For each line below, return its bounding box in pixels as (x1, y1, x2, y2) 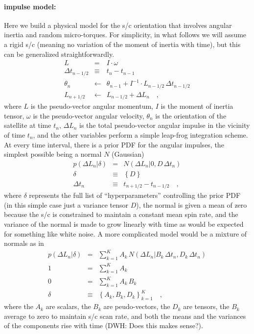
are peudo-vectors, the (103, 301, 170, 311)
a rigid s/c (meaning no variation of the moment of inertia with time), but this (4, 39, 241, 49)
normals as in (4, 238, 44, 248)
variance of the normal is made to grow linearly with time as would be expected (4, 219, 244, 229)
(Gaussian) (112, 149, 144, 159)
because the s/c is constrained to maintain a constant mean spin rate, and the (4, 209, 238, 219)
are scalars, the (46, 301, 91, 311)
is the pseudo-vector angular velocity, (33, 110, 144, 120)
